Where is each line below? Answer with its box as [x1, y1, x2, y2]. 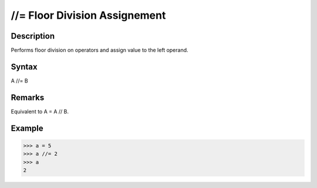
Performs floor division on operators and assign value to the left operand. [11, 47, 188, 54]
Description [11, 31, 55, 41]
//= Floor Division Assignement [11, 9, 166, 22]
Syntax [11, 61, 38, 71]
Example [11, 123, 43, 133]
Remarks [11, 93, 45, 102]
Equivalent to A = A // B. [11, 108, 69, 115]
